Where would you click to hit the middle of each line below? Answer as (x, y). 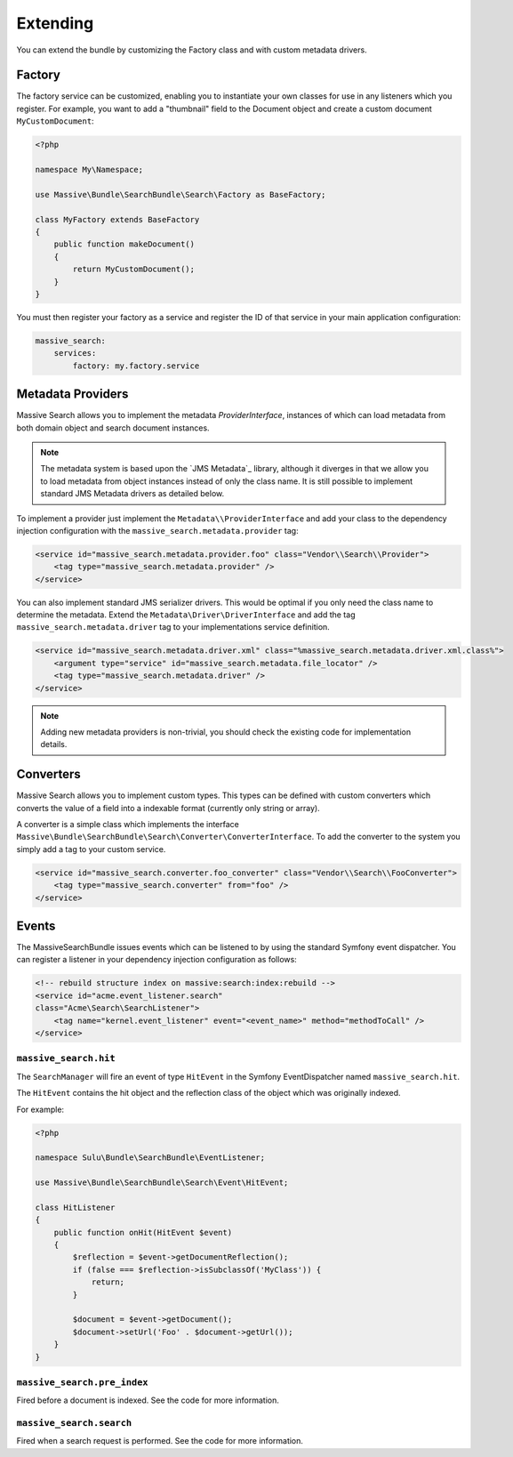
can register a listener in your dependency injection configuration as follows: (156, 960)
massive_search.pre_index (82, 1382)
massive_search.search (74, 1423)
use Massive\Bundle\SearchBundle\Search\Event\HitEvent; (162, 1183)
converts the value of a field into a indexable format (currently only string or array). (168, 808)
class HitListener (75, 1207)
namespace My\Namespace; (89, 169)
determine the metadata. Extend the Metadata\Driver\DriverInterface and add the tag (186, 615)
